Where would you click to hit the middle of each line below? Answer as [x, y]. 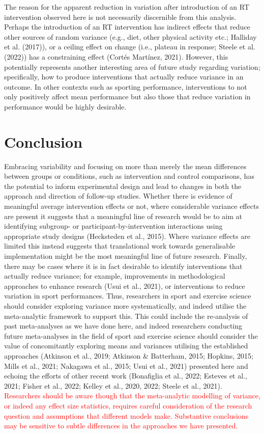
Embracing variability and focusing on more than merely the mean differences [125, 166]
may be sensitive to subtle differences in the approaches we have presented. [121, 426]
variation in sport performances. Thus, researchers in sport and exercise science [128, 296]
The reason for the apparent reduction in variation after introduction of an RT [127, 7]
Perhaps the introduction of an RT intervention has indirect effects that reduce [127, 27]
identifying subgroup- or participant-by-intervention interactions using [113, 226]
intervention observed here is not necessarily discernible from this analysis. [120, 17]
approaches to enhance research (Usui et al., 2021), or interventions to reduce [125, 286]
